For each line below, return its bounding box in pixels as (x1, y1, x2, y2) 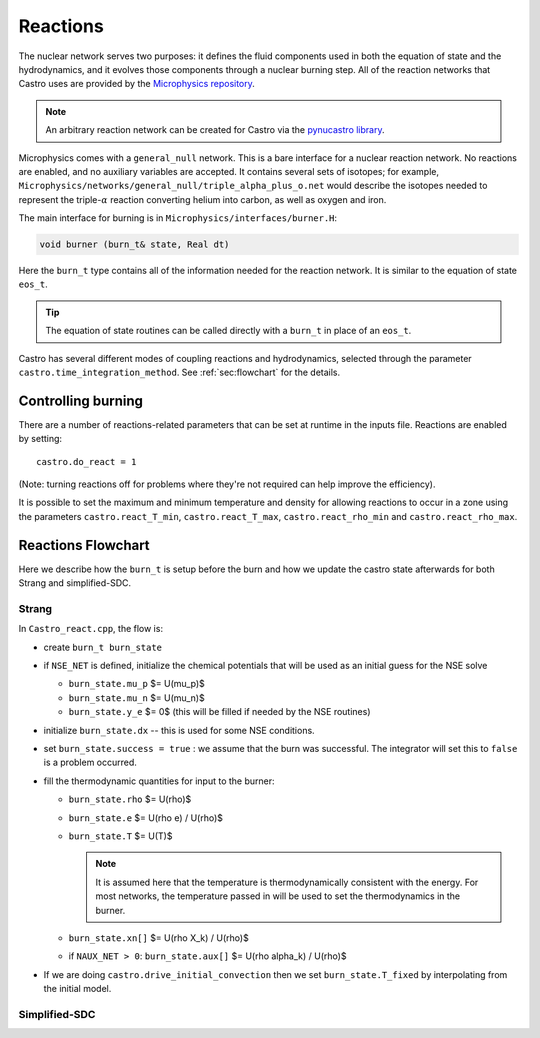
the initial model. (43, 983, 112, 995)
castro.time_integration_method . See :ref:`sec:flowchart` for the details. (18, 366, 341, 378)
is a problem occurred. (43, 756, 137, 769)
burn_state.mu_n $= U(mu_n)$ (68, 691, 205, 704)
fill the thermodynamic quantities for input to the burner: (43, 775, 275, 787)
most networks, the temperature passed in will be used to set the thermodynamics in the (95, 890, 461, 902)
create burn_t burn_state (43, 641, 163, 653)
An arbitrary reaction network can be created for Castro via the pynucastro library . (45, 124, 385, 136)
